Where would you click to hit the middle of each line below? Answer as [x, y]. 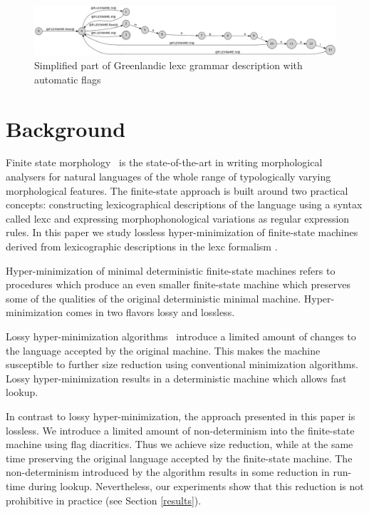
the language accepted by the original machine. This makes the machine [163, 350]
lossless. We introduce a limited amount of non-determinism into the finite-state [180, 430]
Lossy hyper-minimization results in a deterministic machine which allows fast [176, 378]
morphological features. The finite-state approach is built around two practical [177, 190]
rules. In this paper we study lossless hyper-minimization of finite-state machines [182, 232]
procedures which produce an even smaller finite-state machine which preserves [178, 284]
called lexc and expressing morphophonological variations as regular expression [178, 218]
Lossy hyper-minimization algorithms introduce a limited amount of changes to [181, 336]
